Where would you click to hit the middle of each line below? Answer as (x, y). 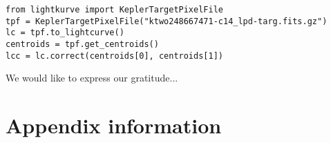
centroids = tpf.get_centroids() (82, 44)
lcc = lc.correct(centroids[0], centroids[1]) (114, 56)
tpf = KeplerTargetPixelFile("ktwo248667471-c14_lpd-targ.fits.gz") (167, 21)
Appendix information (114, 125)
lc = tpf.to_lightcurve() (65, 33)
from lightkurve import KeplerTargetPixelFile (114, 10)
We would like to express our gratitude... (92, 78)
